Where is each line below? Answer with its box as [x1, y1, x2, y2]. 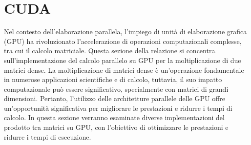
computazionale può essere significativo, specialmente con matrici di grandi [4, 83, 229, 94]
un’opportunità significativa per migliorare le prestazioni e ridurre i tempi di [4, 103, 232, 113]
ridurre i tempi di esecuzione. [4, 131, 91, 142]
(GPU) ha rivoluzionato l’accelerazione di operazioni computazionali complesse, [4, 36, 242, 46]
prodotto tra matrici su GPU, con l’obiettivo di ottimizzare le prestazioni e [4, 122, 229, 132]
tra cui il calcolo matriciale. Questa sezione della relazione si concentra [4, 45, 215, 56]
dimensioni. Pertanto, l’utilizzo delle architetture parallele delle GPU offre [4, 93, 226, 104]
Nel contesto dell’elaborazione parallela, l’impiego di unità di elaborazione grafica [4, 26, 247, 37]
